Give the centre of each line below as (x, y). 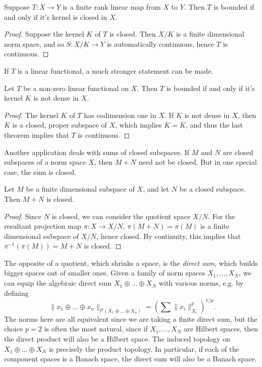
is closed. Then (133, 34)
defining (17, 293)
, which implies (138, 125)
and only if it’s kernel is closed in (56, 17)
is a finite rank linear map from (112, 7)
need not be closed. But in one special (198, 162)
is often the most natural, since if (96, 329)
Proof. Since (23, 216)
